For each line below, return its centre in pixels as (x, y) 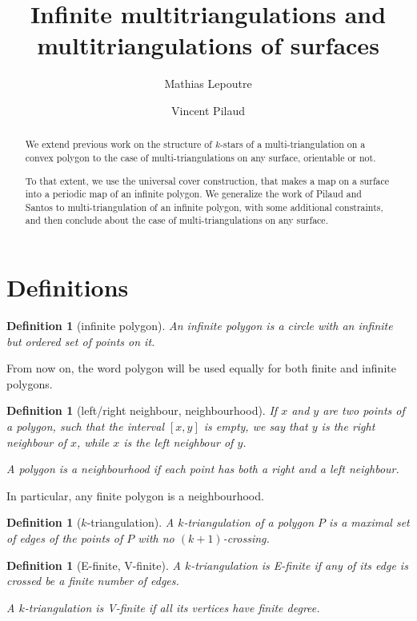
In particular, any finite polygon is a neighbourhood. (135, 495)
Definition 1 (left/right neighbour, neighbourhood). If (142, 410)
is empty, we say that (256, 426)
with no (156, 538)
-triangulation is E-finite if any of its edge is (299, 565)
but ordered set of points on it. (81, 341)
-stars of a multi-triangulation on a (293, 144)
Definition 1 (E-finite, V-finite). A (94, 565)
